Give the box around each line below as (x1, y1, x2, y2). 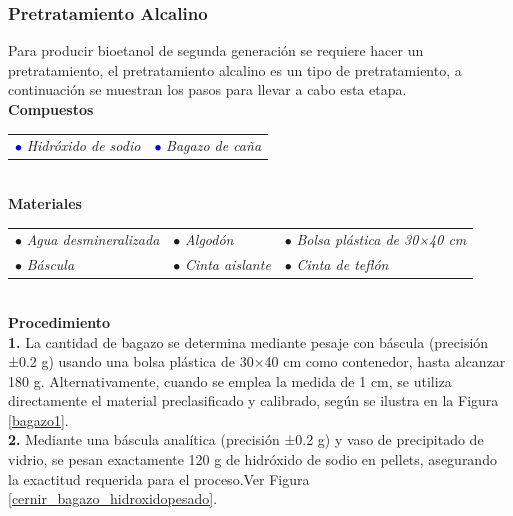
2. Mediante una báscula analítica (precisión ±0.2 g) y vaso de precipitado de (8, 429, 484, 450)
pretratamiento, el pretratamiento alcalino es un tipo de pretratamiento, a (8, 59, 462, 80)
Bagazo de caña (166, 135, 262, 156)
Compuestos (8, 99, 94, 119)
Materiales (8, 193, 82, 214)
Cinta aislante (184, 254, 271, 275)
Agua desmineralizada (26, 229, 160, 250)
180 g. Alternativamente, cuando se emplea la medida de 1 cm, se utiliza (8, 370, 452, 391)
